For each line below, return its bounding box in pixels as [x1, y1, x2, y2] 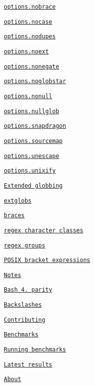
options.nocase [4, 18, 53, 25]
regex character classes [4, 227, 83, 234]
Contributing [4, 316, 45, 323]
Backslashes [4, 301, 42, 309]
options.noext [4, 48, 49, 55]
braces [4, 212, 25, 219]
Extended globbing [4, 182, 63, 189]
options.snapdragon [4, 123, 66, 130]
